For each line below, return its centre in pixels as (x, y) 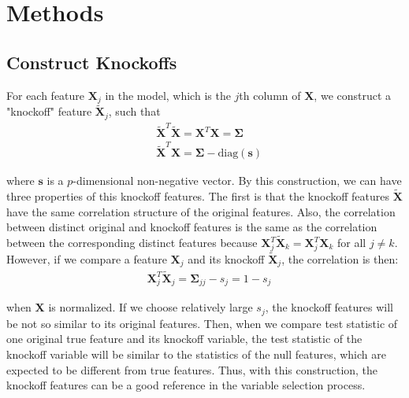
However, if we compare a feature (87, 258)
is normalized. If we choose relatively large (151, 307)
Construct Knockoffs (92, 62)
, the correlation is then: (340, 258)
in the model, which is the (168, 95)
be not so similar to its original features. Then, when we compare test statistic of (202, 323)
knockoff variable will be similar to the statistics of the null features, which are (196, 354)
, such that (134, 111)
